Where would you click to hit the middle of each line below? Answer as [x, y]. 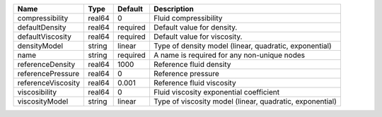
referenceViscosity [49, 83]
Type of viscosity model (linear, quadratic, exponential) [245, 101]
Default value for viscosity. [198, 37]
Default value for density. [195, 27]
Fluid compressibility [188, 18]
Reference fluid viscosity [195, 83]
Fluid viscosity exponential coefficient [216, 92]
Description [174, 9]
